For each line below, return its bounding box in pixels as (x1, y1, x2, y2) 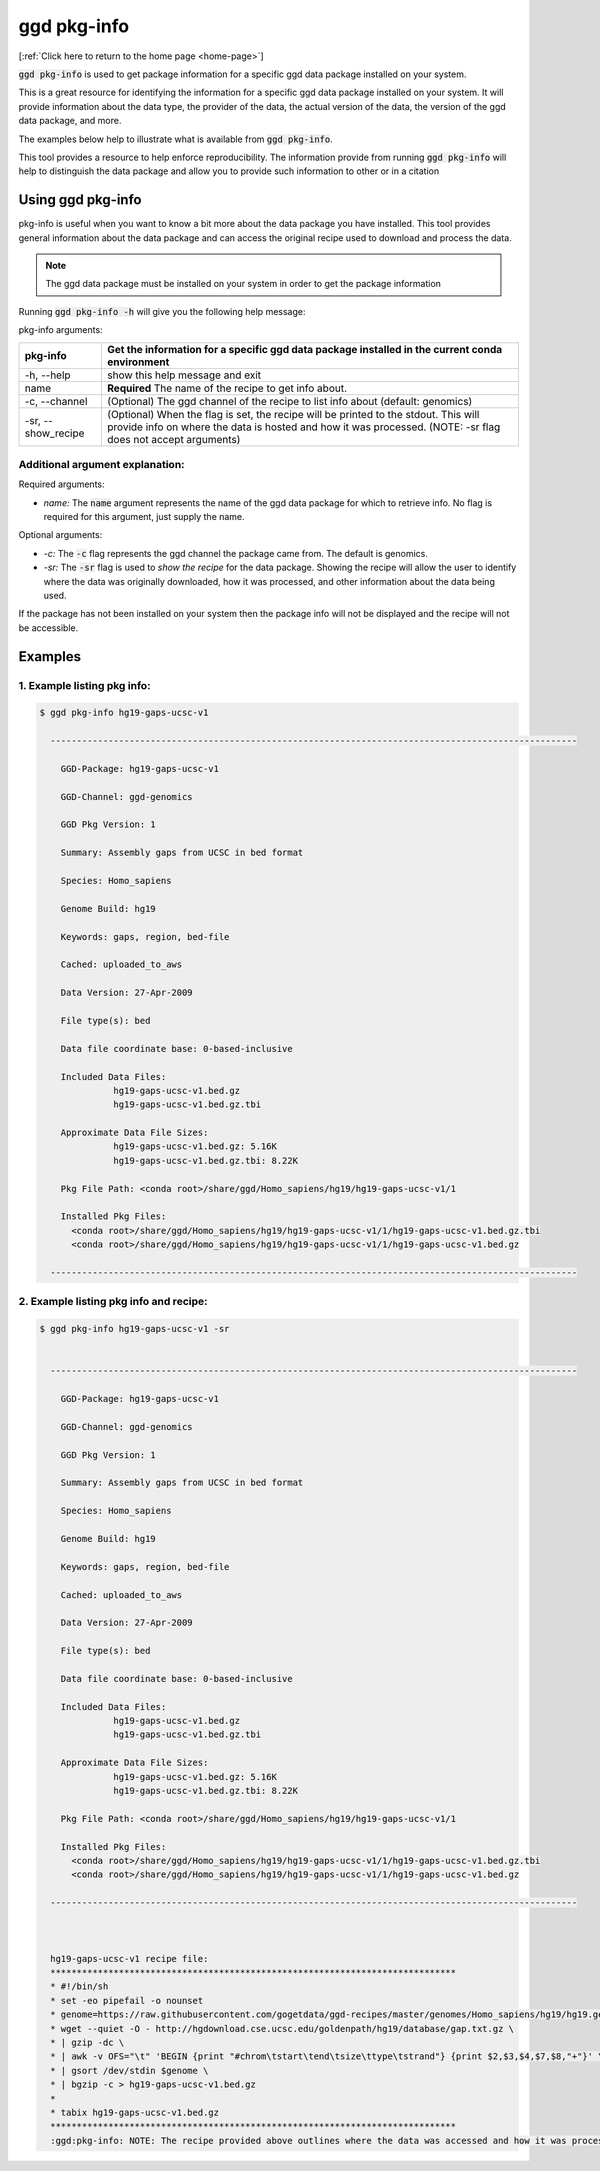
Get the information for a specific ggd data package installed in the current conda (106, 342, 503, 356)
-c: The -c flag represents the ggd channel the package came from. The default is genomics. (43, 547, 429, 559)
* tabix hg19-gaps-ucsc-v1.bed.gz (50, 2107, 220, 2118)
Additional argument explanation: (18, 457, 185, 471)
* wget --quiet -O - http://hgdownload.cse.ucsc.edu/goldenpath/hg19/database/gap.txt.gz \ (50, 2023, 515, 2034)
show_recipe (24, 426, 85, 440)
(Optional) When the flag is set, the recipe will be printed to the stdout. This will (106, 407, 480, 421)
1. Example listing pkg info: (18, 678, 151, 692)
